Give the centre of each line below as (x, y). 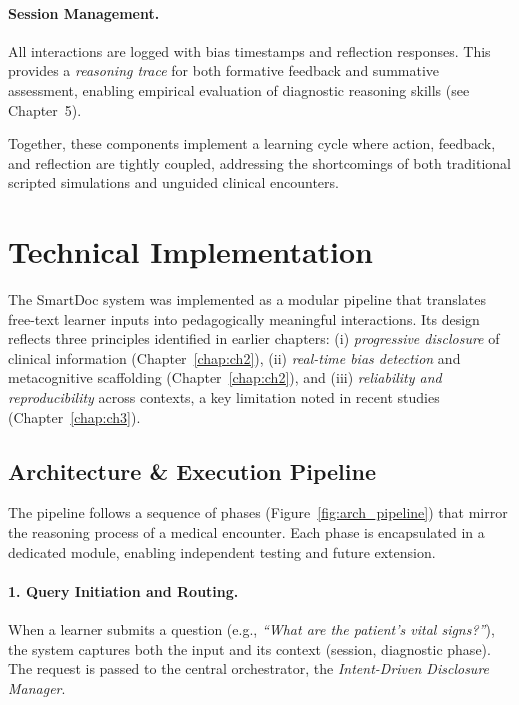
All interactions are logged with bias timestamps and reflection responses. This (249, 50)
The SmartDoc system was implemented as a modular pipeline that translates (247, 299)
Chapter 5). (45, 109)
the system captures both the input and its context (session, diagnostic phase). (249, 648)
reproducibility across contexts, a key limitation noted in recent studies (224, 397)
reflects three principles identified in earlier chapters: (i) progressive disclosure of (254, 338)
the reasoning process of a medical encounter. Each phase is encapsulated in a (246, 532)
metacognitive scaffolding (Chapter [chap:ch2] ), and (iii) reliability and (225, 377)
